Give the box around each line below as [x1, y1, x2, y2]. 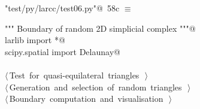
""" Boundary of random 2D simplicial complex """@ [5, 22, 196, 34]
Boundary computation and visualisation [9, 92, 163, 105]
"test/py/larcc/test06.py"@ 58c [5, 2, 120, 14]
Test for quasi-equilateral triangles [9, 68, 140, 81]
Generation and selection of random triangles [9, 80, 182, 93]
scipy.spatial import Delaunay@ [5, 45, 120, 57]
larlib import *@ [5, 34, 65, 46]
